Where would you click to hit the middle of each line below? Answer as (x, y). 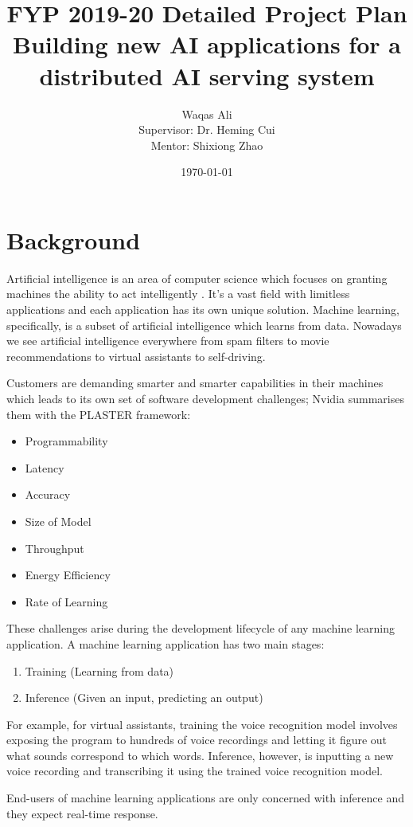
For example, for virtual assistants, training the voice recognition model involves (202, 724)
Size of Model (58, 521)
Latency (45, 467)
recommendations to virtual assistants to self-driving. (136, 356)
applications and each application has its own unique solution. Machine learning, (203, 309)
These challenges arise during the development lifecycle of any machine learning (201, 628)
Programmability (66, 441)
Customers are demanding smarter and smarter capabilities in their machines (195, 383)
